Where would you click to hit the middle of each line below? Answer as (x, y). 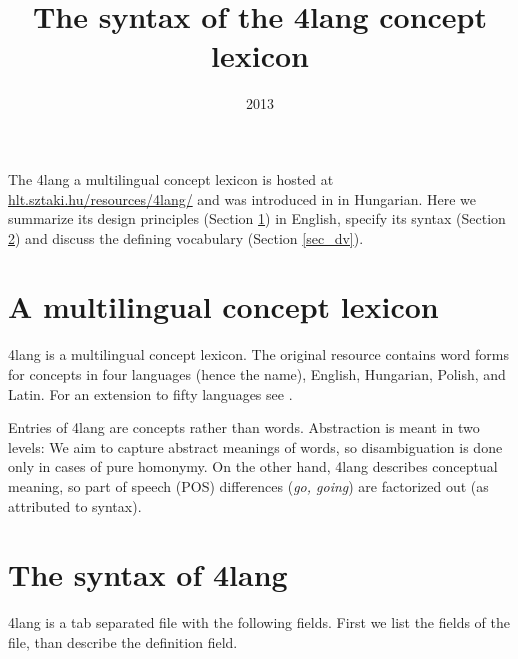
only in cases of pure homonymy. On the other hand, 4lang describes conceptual (253, 466)
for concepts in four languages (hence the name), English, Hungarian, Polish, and (257, 374)
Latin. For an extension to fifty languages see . (150, 393)
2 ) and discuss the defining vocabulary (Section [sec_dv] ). (186, 237)
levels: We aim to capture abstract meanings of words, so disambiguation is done (255, 446)
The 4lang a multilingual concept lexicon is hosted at (171, 178)
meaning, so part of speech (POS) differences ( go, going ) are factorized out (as (248, 485)
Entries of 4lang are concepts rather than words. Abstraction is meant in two (244, 427)
